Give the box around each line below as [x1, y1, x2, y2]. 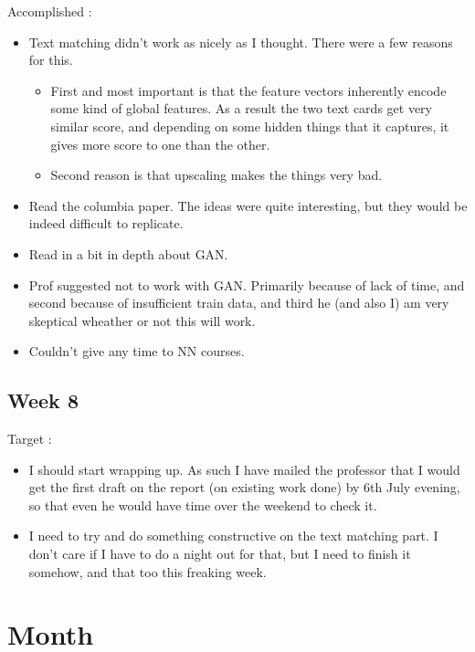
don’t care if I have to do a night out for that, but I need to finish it [28, 544, 411, 563]
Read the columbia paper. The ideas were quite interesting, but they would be [28, 195, 468, 215]
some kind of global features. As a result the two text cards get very [50, 99, 432, 118]
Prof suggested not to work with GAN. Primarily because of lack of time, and [28, 275, 465, 294]
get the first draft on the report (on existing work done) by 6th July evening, [28, 478, 460, 497]
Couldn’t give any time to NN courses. [28, 342, 245, 361]
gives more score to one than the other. [50, 134, 270, 153]
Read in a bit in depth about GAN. [28, 244, 228, 263]
